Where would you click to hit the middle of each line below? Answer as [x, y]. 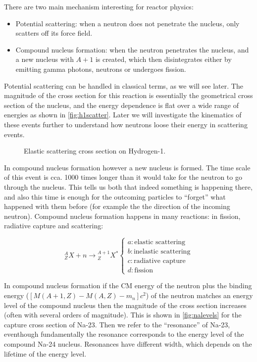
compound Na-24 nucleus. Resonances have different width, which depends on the [128, 344]
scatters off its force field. [54, 33]
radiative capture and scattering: [54, 226]
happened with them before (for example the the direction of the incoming [117, 206]
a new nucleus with [45, 59]
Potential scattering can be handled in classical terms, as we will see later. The [124, 85]
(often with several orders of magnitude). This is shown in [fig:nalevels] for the [123, 315]
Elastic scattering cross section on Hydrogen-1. [95, 151]
